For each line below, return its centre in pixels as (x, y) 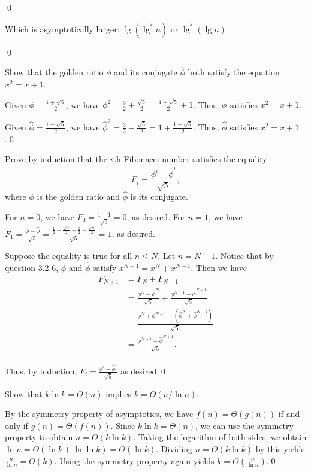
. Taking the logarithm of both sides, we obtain (220, 437)
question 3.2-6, (32, 268)
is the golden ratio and (78, 197)
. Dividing (174, 449)
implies (119, 393)
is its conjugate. (159, 197)
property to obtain (39, 437)
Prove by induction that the (56, 159)
